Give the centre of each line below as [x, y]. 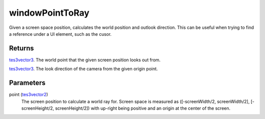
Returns [22, 48]
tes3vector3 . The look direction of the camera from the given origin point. [83, 69]
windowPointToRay [49, 13]
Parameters [27, 83]
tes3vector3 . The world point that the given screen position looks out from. [85, 60]
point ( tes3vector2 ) [29, 95]
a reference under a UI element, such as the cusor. [60, 34]
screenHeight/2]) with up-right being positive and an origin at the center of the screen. [143, 108]
